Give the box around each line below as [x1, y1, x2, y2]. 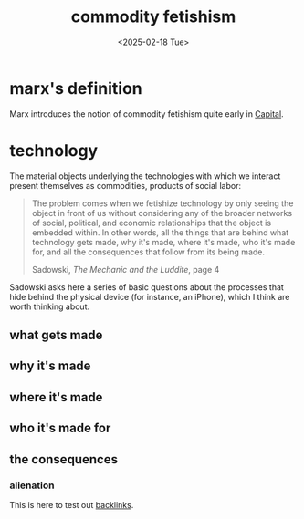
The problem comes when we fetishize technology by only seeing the [31, 198, 294, 209]
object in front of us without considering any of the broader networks [31, 207, 293, 218]
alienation [9, 479, 55, 492]
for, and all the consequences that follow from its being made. [31, 246, 266, 257]
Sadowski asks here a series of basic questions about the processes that [9, 281, 285, 293]
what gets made [9, 327, 103, 343]
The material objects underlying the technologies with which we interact [9, 171, 281, 182]
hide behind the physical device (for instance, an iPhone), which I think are [9, 291, 290, 302]
